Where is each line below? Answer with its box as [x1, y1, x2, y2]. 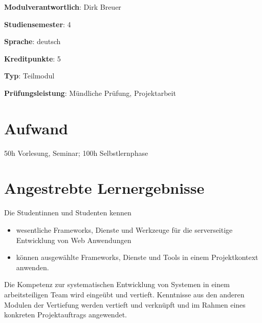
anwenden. [16, 261, 49, 272]
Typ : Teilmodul [4, 70, 55, 81]
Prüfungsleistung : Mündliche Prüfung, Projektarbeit [4, 87, 176, 98]
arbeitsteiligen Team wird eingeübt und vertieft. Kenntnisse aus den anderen [4, 289, 245, 299]
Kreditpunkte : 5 [4, 53, 61, 64]
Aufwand [4, 117, 68, 138]
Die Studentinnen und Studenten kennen [4, 207, 132, 218]
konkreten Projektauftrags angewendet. [4, 309, 127, 320]
